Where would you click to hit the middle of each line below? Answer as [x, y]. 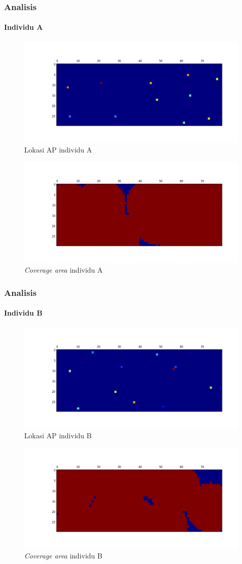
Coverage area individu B [63, 556]
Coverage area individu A [64, 270]
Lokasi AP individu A [58, 150]
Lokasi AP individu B [58, 435]
